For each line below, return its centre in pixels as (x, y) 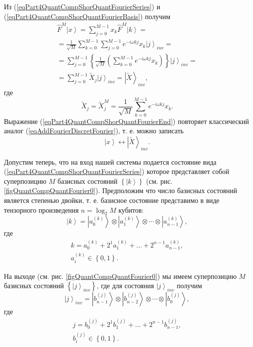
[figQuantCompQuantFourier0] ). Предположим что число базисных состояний (121, 190)
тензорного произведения (41, 210)
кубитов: (131, 210)
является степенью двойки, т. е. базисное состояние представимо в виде (112, 200)
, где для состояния (125, 285)
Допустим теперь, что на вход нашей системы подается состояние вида (110, 161)
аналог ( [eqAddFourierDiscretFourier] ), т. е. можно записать (94, 131)
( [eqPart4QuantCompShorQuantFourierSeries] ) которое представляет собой (117, 171)
